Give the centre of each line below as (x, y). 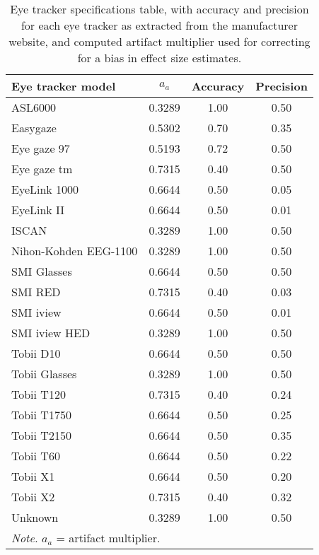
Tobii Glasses (44, 374)
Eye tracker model (64, 86)
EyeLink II (38, 210)
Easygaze (34, 128)
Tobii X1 (33, 476)
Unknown (35, 517)
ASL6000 (34, 107)
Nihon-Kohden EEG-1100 (75, 251)
